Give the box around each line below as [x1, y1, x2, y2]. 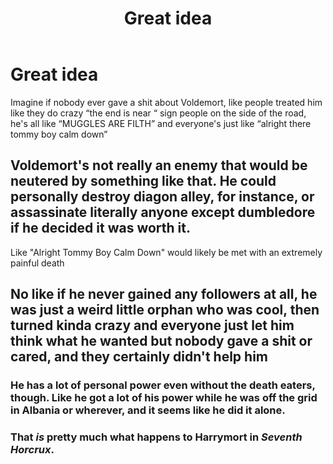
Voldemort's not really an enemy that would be [10, 157, 308, 174]
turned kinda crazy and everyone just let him [10, 317, 295, 334]
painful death [10, 257, 65, 269]
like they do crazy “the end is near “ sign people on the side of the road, [10, 107, 307, 119]
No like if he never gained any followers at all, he [10, 286, 318, 303]
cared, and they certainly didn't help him [10, 348, 269, 366]
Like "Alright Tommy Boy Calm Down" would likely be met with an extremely [10, 246, 323, 258]
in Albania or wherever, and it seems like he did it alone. [10, 403, 286, 417]
